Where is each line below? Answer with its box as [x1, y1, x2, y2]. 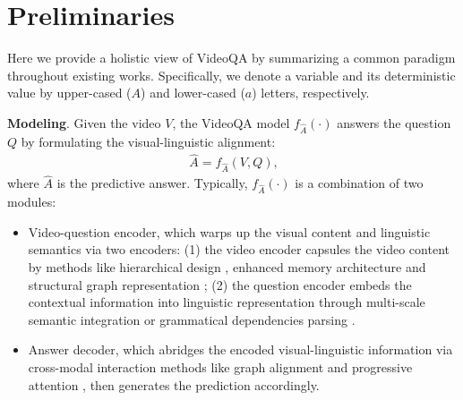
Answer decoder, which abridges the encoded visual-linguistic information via [28, 340, 453, 359]
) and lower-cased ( [141, 83, 245, 102]
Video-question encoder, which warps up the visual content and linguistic [28, 222, 431, 241]
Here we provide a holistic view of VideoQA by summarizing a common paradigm [7, 48, 456, 67]
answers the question [337, 113, 451, 132]
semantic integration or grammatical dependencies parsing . [28, 310, 356, 328]
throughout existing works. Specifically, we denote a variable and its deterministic [7, 65, 456, 84]
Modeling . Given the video [7, 113, 161, 132]
